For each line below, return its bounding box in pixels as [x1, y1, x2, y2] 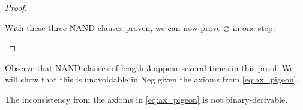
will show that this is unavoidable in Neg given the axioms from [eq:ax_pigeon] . [5, 73, 299, 85]
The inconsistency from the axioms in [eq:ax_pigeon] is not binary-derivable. [5, 93, 288, 105]
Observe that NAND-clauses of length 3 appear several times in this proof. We [5, 61, 294, 74]
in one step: [232, 21, 275, 33]
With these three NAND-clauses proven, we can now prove [5, 21, 221, 33]
